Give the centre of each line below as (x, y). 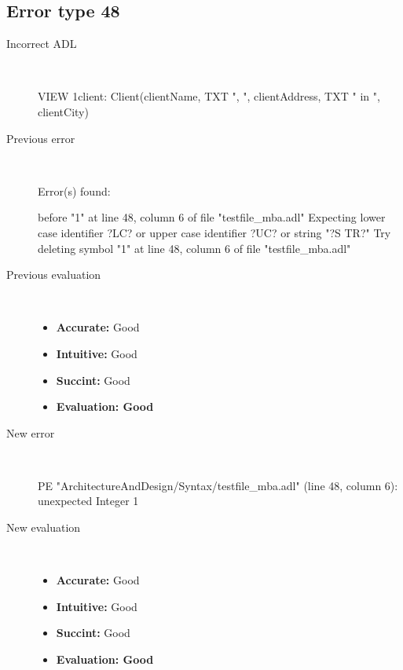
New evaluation (44, 527)
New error (31, 432)
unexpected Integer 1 (88, 501)
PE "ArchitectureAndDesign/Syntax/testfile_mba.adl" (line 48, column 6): (218, 485)
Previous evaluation (54, 275)
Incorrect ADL (42, 44)
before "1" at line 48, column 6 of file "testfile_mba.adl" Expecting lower (212, 217)
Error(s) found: (74, 190)
